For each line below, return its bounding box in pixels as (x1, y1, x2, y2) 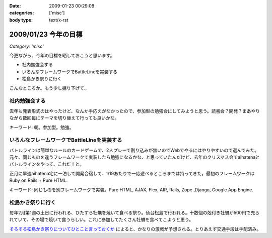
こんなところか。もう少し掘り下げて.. (9, 85, 87, 91)
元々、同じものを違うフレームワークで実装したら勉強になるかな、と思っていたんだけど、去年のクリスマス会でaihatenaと (9, 154, 260, 160)
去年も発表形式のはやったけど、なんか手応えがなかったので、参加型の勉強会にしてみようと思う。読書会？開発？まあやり (9, 108, 260, 114)
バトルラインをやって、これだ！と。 (9, 161, 85, 167)
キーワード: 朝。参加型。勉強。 (9, 124, 74, 130)
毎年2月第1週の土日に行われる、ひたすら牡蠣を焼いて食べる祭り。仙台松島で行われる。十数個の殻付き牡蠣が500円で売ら (9, 209, 260, 215)
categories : (9, 10, 34, 16)
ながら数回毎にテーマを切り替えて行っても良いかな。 (9, 115, 119, 121)
